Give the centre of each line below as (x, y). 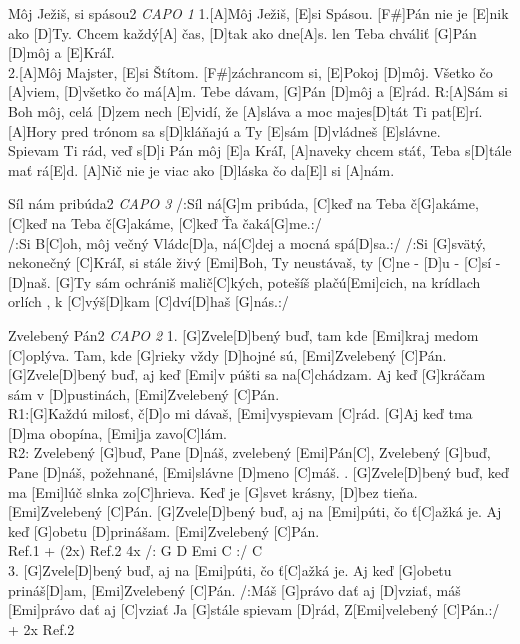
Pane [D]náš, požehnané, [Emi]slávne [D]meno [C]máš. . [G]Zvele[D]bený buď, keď (258, 472)
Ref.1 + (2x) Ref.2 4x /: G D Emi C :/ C (135, 550)
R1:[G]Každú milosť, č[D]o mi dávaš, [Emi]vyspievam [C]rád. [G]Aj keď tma (240, 413)
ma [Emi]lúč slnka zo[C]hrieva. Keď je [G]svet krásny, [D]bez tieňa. (213, 491)
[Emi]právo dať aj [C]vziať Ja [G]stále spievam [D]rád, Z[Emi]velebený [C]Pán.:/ (254, 609)
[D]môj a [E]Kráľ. (61, 52)
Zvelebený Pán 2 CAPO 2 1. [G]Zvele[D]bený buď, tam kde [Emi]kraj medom (243, 334)
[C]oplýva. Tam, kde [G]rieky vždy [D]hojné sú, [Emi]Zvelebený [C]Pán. (227, 354)
